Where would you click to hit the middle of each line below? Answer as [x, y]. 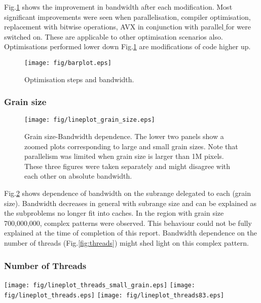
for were [238, 27]
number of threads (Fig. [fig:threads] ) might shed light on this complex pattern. [126, 243]
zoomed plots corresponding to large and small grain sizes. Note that [131, 146]
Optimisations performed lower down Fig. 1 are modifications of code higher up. [127, 46]
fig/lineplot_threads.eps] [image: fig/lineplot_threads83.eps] [114, 295]
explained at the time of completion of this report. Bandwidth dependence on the [130, 233]
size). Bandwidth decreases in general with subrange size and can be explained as [130, 203]
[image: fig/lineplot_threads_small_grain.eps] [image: [100, 285]
